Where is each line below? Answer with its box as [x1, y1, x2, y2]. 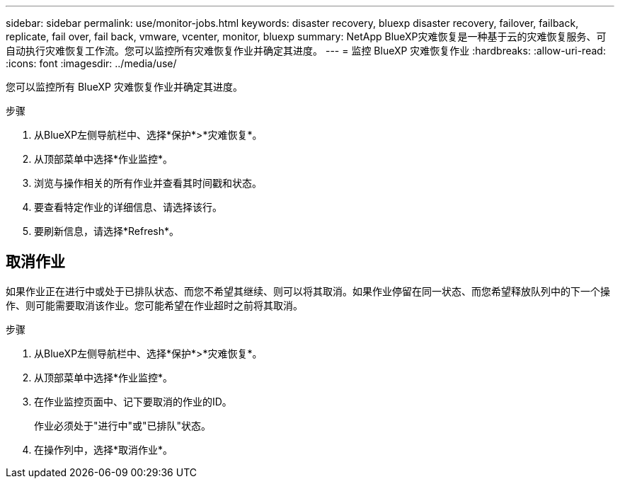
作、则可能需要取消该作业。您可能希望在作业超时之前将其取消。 [6, 299, 303, 311]
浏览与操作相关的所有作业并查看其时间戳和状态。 [34, 177, 262, 189]
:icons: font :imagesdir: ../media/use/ [6, 57, 177, 69]
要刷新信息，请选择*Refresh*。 [34, 225, 180, 237]
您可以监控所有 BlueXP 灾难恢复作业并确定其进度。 [6, 81, 243, 93]
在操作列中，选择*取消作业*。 [34, 443, 173, 456]
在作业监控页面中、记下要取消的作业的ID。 [34, 395, 232, 408]
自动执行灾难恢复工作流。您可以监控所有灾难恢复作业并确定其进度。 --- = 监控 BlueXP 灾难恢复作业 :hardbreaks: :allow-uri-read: [6, 45, 606, 57]
